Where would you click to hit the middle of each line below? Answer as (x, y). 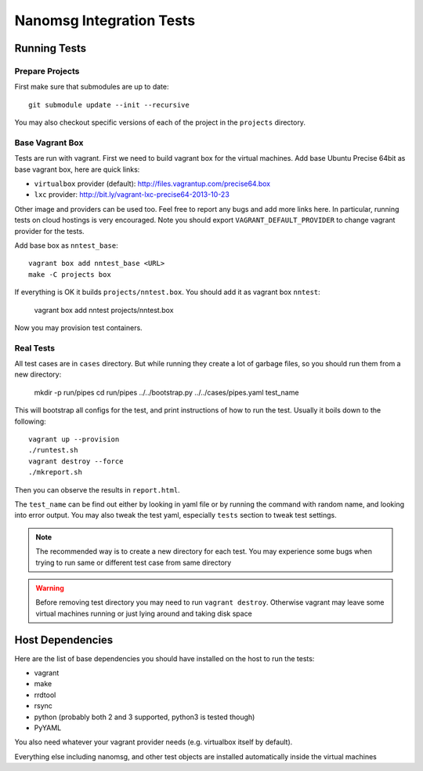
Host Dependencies (64, 640)
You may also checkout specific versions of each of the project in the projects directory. (160, 122)
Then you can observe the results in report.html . (97, 489)
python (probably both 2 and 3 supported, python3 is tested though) (145, 717)
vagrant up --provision (74, 440)
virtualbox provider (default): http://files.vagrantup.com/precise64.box (152, 184)
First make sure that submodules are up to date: (92, 87)
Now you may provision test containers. (78, 327)
